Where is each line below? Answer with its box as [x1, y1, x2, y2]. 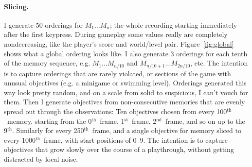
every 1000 [4, 134, 36, 145]
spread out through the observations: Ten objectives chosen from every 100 [4, 106, 227, 116]
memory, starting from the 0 [7, 116, 92, 126]
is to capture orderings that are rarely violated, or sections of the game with [4, 68, 231, 78]
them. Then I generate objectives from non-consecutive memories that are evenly [4, 97, 245, 107]
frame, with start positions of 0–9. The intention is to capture [44, 134, 228, 145]
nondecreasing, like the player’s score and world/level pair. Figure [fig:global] [4, 38, 234, 49]
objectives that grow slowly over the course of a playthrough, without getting [4, 144, 234, 154]
